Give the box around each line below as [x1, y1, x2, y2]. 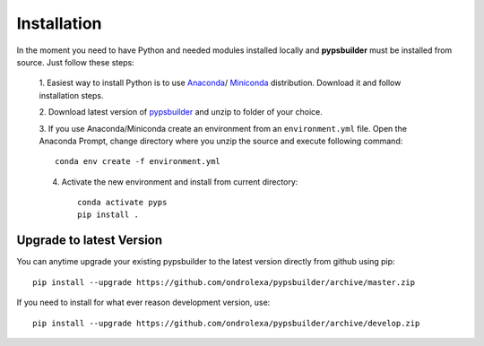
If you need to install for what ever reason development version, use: [16, 297, 271, 308]
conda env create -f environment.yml [55, 157, 221, 167]
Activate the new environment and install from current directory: [61, 176, 298, 187]
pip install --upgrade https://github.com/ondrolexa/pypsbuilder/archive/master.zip [32, 277, 416, 287]
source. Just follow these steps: [16, 56, 134, 67]
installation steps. [39, 90, 104, 100]
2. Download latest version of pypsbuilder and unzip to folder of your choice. [39, 107, 323, 117]
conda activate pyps [77, 197, 168, 208]
